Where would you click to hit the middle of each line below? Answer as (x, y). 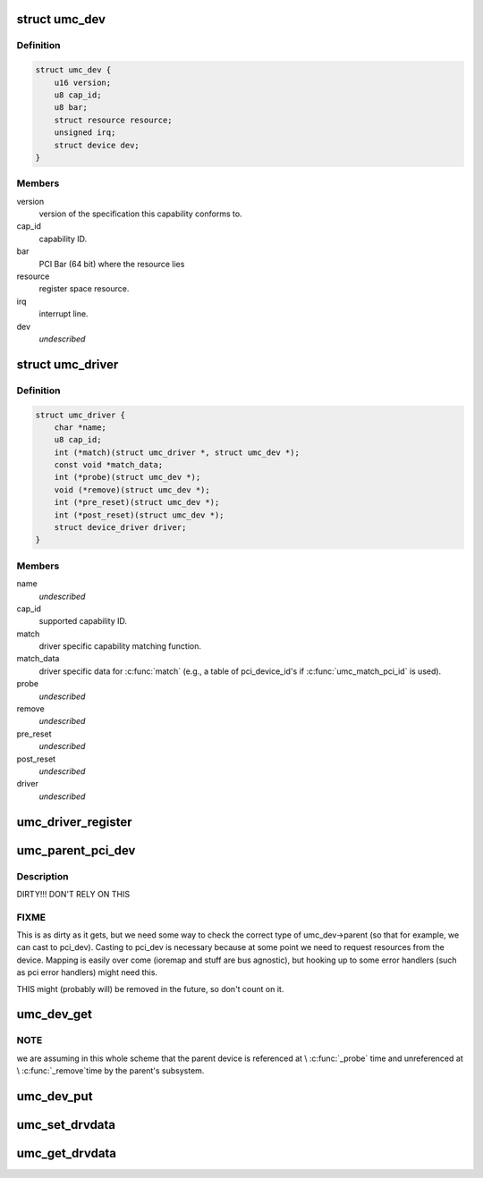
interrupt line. (64, 314)
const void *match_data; (109, 465)
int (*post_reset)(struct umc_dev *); (139, 515)
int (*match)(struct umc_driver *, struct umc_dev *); (177, 452)
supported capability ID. (83, 621)
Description (42, 876)
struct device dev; (97, 145)
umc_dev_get (55, 1014)
